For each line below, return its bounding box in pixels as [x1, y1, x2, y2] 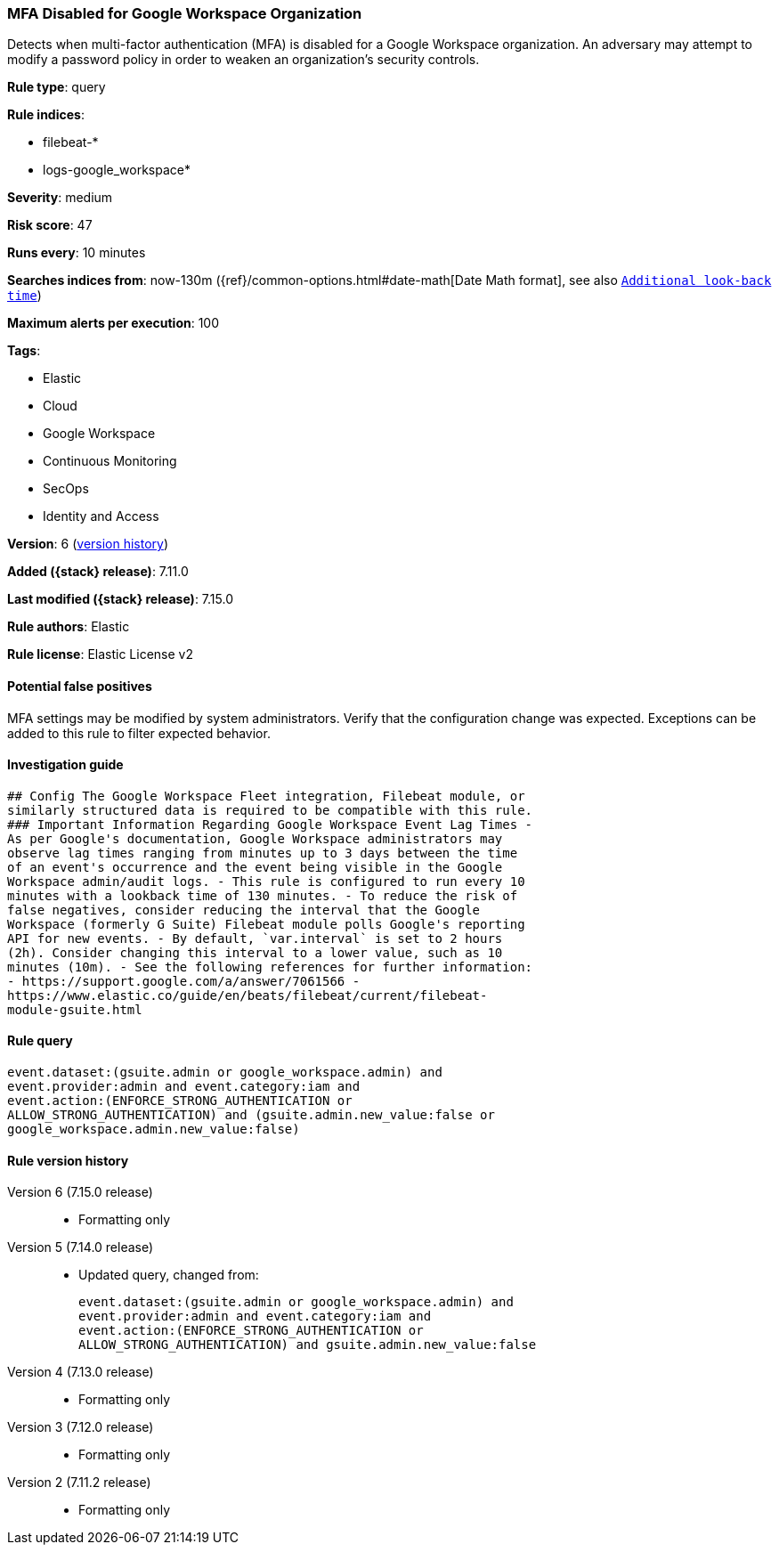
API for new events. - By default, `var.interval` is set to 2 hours [7, 930, 503, 946]
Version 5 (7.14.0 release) [7, 1239, 154, 1255]
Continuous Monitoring [43, 453, 177, 469]
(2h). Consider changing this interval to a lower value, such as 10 [7, 945, 503, 960]
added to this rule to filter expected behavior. [7, 725, 271, 741]
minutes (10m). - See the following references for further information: [7, 959, 533, 974]
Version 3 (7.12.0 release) [7, 1419, 154, 1435]
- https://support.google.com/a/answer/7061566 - [7, 973, 361, 988]
